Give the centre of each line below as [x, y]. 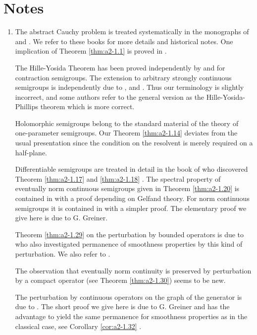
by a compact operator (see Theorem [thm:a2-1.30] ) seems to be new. [120, 280]
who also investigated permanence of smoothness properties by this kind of [129, 244]
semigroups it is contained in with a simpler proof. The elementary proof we [131, 208]
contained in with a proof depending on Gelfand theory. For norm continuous [132, 198]
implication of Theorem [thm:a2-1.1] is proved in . [91, 51]
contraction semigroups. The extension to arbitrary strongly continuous [123, 77]
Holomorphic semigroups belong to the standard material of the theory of [127, 123]
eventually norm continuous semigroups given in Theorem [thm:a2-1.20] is [127, 188]
